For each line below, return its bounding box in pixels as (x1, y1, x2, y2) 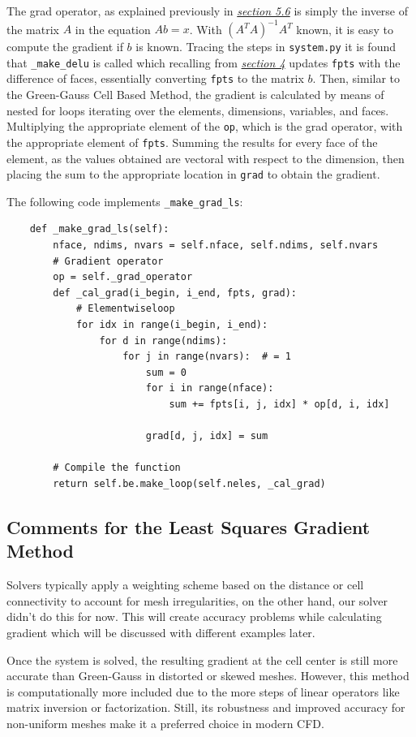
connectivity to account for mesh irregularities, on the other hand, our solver (6, 592, 388, 609)
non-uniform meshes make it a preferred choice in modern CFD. (6, 714, 324, 731)
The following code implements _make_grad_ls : (6, 192, 243, 209)
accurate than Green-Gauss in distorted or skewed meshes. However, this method (6, 667, 410, 684)
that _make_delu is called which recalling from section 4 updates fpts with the (6, 54, 401, 71)
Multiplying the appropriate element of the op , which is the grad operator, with (6, 118, 403, 135)
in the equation (75, 20, 151, 37)
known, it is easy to (296, 20, 393, 37)
